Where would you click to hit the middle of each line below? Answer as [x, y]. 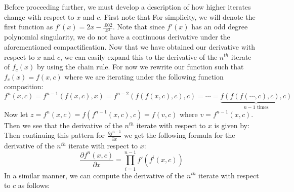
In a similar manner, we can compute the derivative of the [94, 175]
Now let [16, 114]
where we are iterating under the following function [144, 76]
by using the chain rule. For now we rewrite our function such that [140, 67]
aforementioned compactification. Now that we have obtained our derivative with [130, 46]
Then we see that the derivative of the [63, 125]
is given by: [232, 125]
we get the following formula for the [180, 135]
